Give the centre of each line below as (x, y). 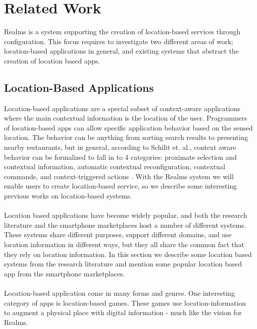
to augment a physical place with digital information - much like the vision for (123, 312)
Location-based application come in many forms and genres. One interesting (120, 293)
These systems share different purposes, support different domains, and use (118, 234)
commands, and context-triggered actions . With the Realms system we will (119, 176)
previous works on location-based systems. (68, 196)
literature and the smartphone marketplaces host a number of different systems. (125, 225)
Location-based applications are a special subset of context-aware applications (122, 108)
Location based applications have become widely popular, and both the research (126, 215)
